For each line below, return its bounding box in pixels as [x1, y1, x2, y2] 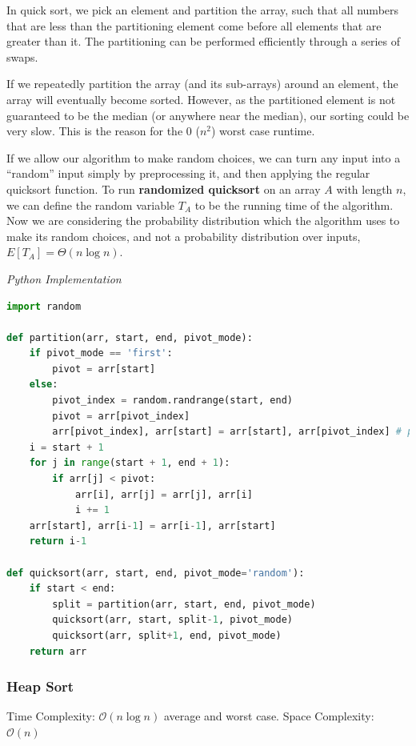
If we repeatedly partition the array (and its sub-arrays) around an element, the [6, 75, 398, 92]
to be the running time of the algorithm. [194, 196, 394, 213]
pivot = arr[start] [52, 363, 156, 375]
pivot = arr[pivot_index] [52, 410, 190, 422]
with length [336, 180, 393, 197]
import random [6, 300, 82, 312]
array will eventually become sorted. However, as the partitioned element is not [6, 90, 396, 107]
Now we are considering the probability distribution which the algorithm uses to [6, 212, 400, 229]
